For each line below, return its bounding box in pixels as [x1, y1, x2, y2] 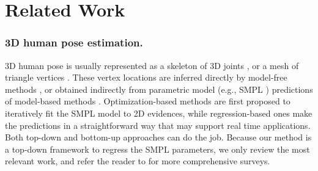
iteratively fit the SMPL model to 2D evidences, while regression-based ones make [5, 106, 312, 119]
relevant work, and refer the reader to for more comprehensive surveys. [5, 155, 270, 167]
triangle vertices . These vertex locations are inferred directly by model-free [5, 71, 287, 84]
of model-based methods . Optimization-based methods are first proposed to [5, 95, 290, 107]
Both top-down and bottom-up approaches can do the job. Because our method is [5, 131, 312, 144]
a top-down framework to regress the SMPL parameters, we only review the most [5, 142, 310, 155]
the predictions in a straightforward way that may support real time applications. [5, 118, 311, 131]
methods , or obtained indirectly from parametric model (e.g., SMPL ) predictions [5, 82, 313, 95]
